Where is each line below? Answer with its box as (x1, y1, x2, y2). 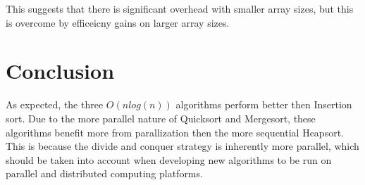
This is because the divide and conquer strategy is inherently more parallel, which (6, 139, 359, 153)
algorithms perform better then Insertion (175, 97, 352, 112)
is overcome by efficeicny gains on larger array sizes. (6, 15, 230, 30)
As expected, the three (6, 97, 104, 112)
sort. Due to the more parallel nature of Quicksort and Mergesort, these (6, 110, 316, 125)
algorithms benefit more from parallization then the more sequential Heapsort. (6, 125, 344, 139)
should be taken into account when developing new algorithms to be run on (6, 152, 332, 167)
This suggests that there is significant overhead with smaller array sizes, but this (6, 1, 354, 15)
